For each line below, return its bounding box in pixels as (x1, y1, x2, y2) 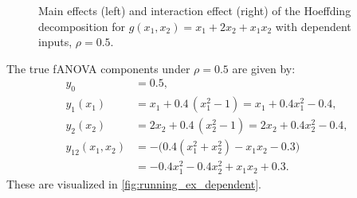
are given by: (232, 60, 296, 76)
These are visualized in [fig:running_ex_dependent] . (6, 175, 261, 192)
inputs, (38, 33, 73, 50)
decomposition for (38, 17, 126, 34)
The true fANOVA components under (6, 60, 190, 76)
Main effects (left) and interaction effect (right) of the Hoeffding (38, 2, 351, 18)
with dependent (275, 17, 351, 34)
